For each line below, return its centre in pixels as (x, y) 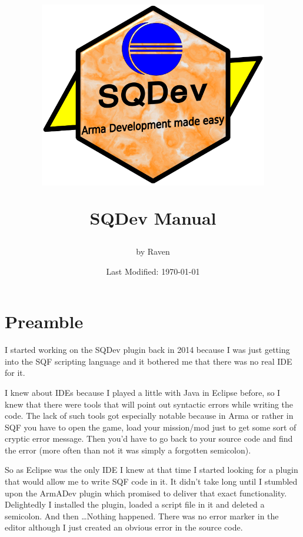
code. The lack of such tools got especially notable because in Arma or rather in (149, 416)
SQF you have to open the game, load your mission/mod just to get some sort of (151, 427)
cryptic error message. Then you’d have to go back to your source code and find (149, 438)
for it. (15, 373)
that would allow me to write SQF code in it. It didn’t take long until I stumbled (151, 481)
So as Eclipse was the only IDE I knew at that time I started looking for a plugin (151, 470)
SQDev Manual (153, 217)
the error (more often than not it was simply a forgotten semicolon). (128, 450)
